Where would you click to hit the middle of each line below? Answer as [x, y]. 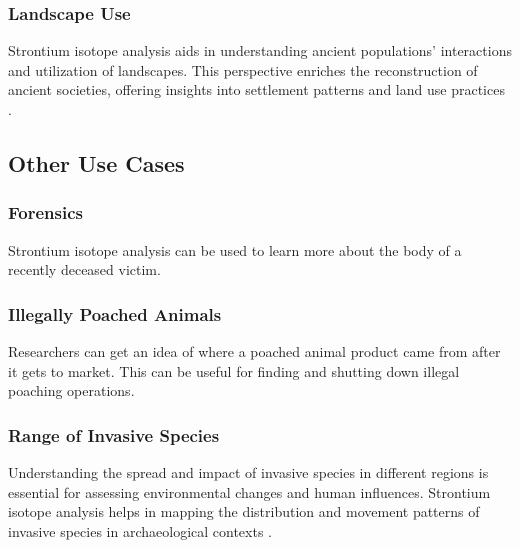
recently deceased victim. [84, 269]
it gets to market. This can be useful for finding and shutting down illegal [234, 370]
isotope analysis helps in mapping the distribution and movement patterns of [244, 511]
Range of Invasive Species [114, 434]
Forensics [45, 212]
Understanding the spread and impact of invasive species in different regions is [248, 472]
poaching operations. [71, 390]
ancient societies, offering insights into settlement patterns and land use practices [256, 89]
